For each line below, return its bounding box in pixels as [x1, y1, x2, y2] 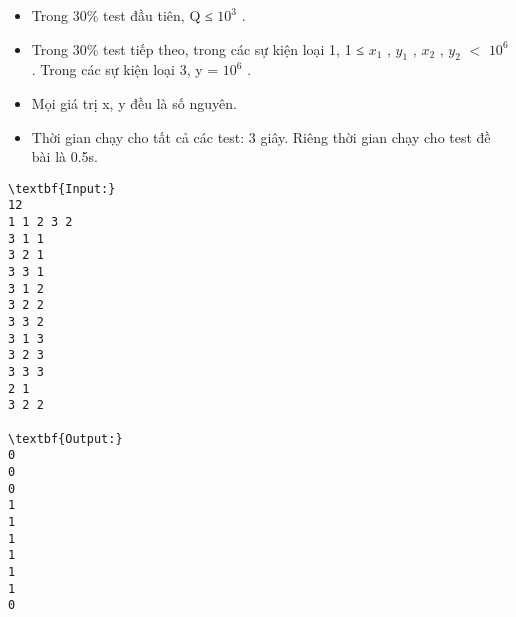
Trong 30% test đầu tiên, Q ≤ [31, 5, 213, 25]
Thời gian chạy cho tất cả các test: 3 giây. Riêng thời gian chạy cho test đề [31, 126, 491, 147]
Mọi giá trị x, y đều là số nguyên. [31, 92, 237, 113]
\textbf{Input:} [8, 181, 116, 196]
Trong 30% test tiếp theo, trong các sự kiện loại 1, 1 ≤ [31, 38, 365, 59]
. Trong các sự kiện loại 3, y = [31, 59, 219, 80]
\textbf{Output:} [8, 431, 123, 446]
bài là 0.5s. [31, 146, 98, 167]
